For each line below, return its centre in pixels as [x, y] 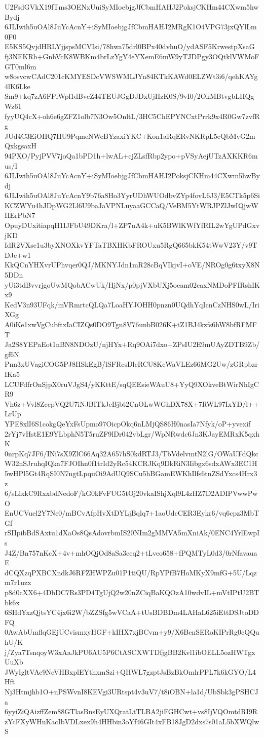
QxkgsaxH [21, 146]
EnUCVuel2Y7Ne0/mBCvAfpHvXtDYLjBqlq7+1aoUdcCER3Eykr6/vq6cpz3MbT [132, 513]
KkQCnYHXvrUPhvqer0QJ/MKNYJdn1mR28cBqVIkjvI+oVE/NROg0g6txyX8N [132, 265]
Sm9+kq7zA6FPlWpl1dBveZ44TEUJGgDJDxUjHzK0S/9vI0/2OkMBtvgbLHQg [129, 96]
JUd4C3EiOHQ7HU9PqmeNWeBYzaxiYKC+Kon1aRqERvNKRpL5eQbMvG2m [130, 135]
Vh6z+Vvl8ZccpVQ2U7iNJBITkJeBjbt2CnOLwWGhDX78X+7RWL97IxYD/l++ [132, 403]
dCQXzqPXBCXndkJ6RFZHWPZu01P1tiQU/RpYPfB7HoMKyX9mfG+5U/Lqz [131, 572]
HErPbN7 [20, 215]
